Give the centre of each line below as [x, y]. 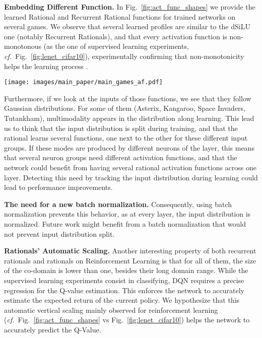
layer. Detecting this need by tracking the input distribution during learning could [131, 177]
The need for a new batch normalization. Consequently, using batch [118, 204]
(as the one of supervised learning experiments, [116, 46]
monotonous [23, 46]
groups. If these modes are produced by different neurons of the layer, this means [129, 147]
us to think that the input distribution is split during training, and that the [121, 128]
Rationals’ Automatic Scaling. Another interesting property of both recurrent [130, 251]
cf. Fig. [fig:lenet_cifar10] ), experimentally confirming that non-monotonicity [124, 56]
